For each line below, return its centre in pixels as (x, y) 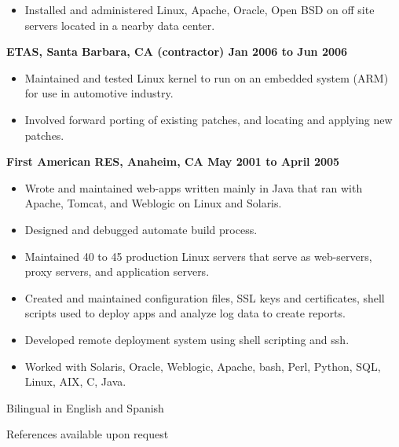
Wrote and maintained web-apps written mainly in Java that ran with (194, 187)
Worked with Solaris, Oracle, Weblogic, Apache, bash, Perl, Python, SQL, (203, 366)
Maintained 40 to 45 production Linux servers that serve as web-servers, (198, 256)
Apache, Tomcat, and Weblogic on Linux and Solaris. (153, 203)
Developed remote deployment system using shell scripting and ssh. (187, 339)
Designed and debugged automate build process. (141, 229)
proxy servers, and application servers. (117, 271)
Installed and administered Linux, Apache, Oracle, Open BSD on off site (199, 9)
